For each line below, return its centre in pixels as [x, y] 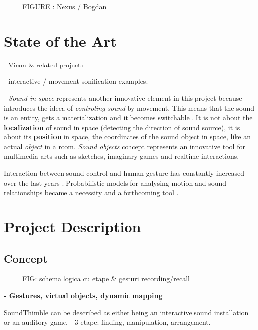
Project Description [73, 227]
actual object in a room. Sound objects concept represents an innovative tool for [125, 146]
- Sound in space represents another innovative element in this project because [123, 98]
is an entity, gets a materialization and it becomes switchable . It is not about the [128, 117]
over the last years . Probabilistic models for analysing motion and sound [115, 182]
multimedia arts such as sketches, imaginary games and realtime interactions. [122, 156]
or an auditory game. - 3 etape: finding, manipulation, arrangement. [107, 322]
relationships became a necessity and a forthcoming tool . [91, 192]
